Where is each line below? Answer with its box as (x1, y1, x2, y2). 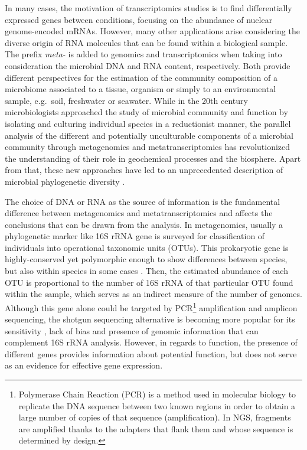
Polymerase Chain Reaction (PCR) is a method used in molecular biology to (18, 388, 296, 400)
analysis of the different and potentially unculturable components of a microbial (5, 129, 293, 141)
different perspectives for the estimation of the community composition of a (5, 71, 278, 83)
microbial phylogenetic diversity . (5, 175, 125, 187)
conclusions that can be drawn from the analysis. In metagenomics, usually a (5, 218, 283, 230)
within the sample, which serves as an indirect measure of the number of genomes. (5, 288, 302, 300)
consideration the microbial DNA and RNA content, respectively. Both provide (5, 59, 290, 71)
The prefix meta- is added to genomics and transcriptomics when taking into (5, 48, 282, 60)
